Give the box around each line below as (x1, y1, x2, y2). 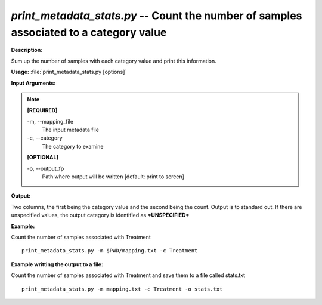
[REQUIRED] (27, 107, 58, 114)
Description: (11, 47, 43, 54)
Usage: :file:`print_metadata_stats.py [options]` (11, 69, 127, 76)
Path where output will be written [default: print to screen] (42, 173, 185, 180)
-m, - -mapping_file (27, 118, 74, 125)
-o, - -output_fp (27, 165, 64, 172)
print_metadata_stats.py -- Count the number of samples (11, 9, 302, 22)
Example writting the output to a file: (11, 260, 104, 268)
